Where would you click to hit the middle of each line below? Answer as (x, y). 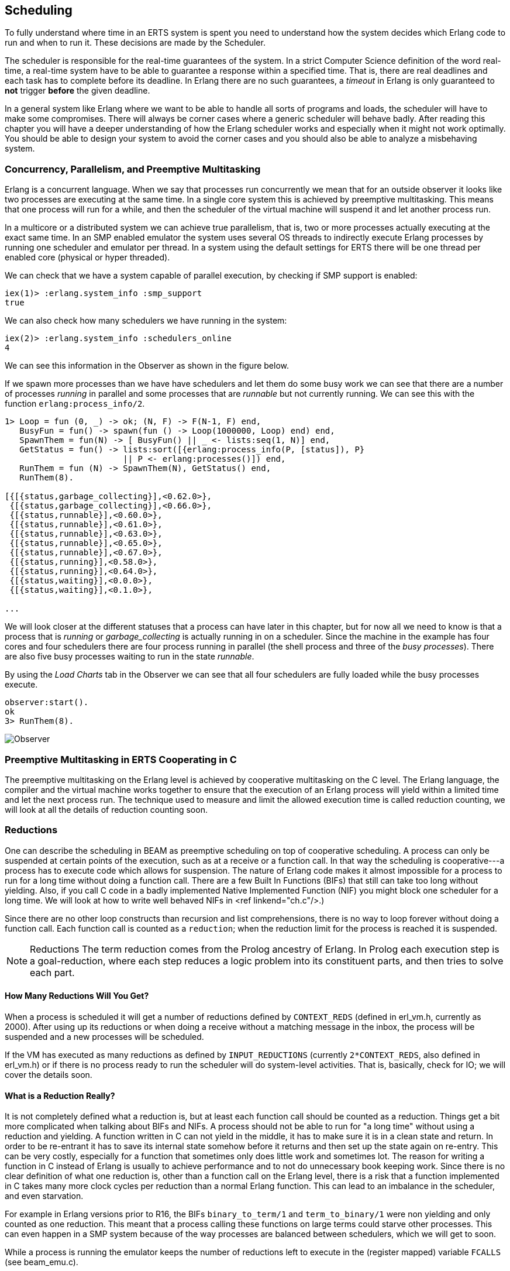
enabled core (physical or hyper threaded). (87, 257)
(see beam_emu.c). (42, 1262)
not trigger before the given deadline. (77, 91)
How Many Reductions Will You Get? (77, 996)
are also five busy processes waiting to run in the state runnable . (130, 657)
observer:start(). (47, 703)
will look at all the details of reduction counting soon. (106, 809)
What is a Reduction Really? (60, 1095)
